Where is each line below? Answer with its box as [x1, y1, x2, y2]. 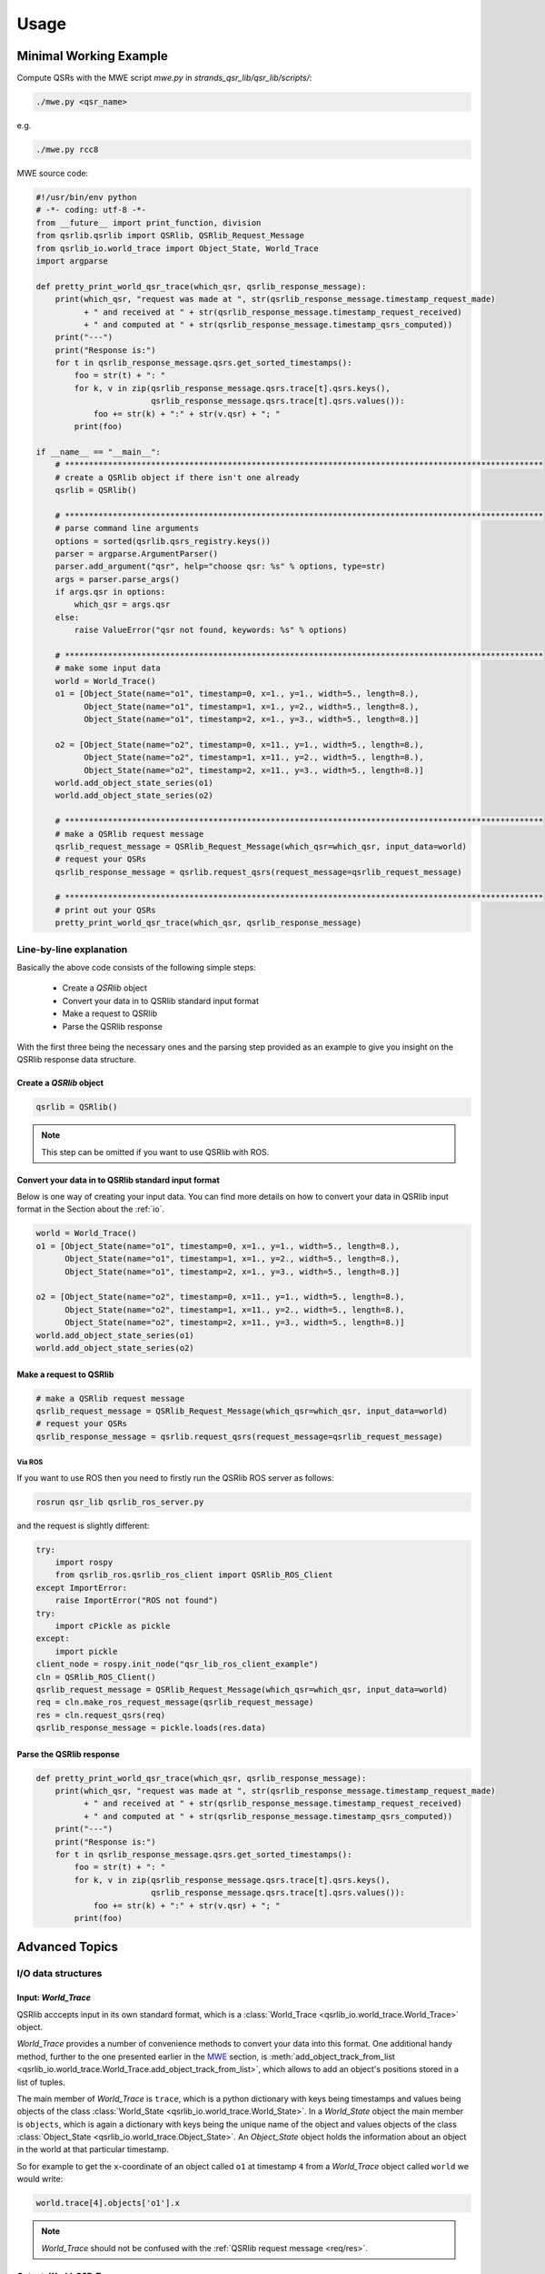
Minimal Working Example [16, 48, 168, 64]
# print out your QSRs [54, 905, 156, 915]
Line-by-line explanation [16, 942, 128, 955]
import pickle [54, 1646, 118, 1656]
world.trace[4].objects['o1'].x [35, 2198, 181, 2209]
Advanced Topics [16, 1939, 118, 1955]
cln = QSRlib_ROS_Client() [35, 1672, 156, 1682]
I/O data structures [16, 1967, 103, 1980]
